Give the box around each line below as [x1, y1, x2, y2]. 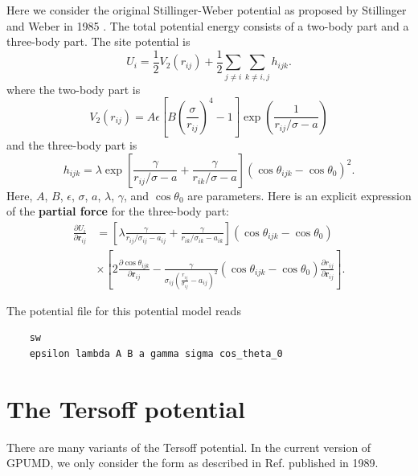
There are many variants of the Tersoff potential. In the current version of [6, 438, 371, 455]
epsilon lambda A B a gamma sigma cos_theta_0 [29, 347, 283, 359]
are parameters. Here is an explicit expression [187, 187, 412, 203]
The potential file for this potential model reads [6, 302, 241, 318]
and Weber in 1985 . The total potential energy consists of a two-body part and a [6, 17, 409, 34]
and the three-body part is [6, 137, 137, 154]
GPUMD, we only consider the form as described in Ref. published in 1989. [6, 454, 379, 471]
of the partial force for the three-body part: [6, 203, 230, 220]
